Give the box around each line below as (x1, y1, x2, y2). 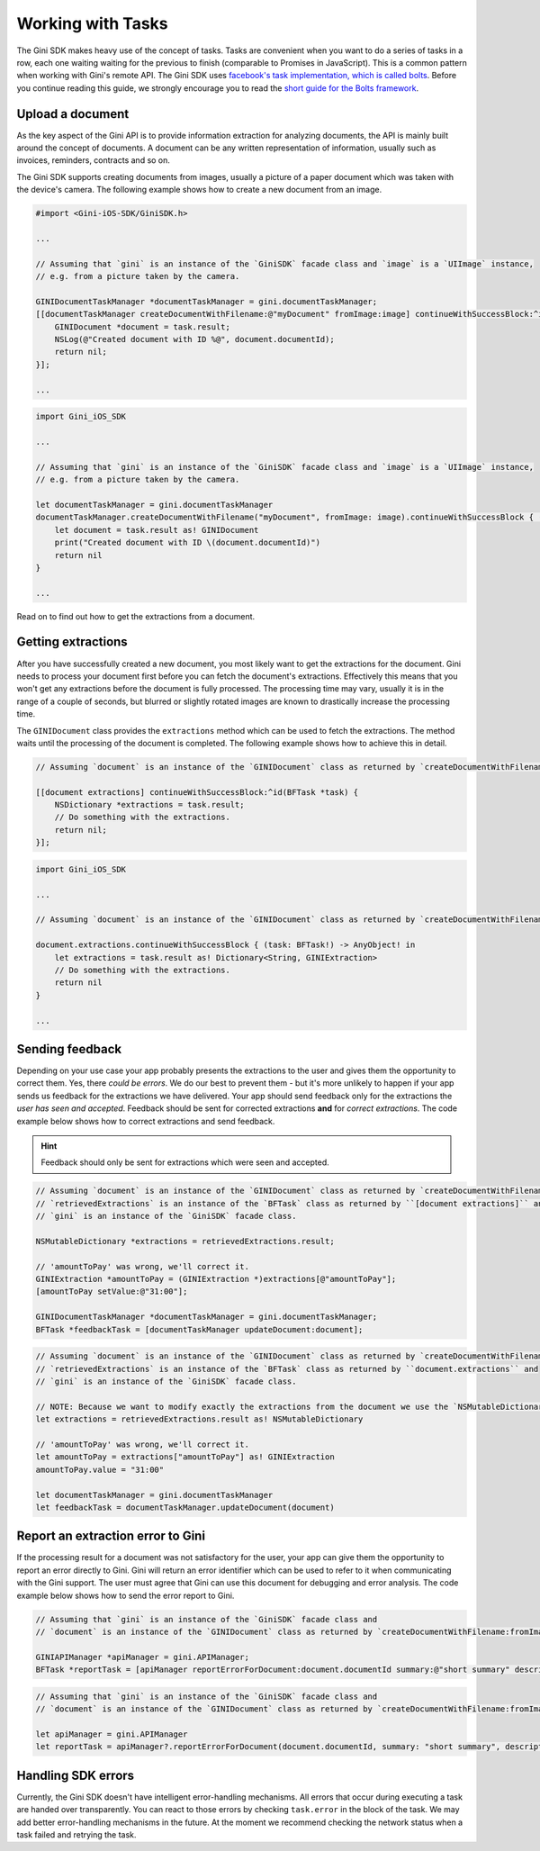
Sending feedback (16, 1041, 121, 1057)
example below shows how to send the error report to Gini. (16, 1590, 235, 1601)
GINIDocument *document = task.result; (54, 321, 231, 332)
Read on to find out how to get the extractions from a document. (16, 610, 256, 621)
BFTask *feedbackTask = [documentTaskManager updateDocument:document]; (35, 1324, 364, 1334)
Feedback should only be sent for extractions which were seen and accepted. (40, 1157, 330, 1168)
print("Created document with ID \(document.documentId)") (54, 537, 321, 548)
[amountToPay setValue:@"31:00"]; (35, 1287, 188, 1296)
